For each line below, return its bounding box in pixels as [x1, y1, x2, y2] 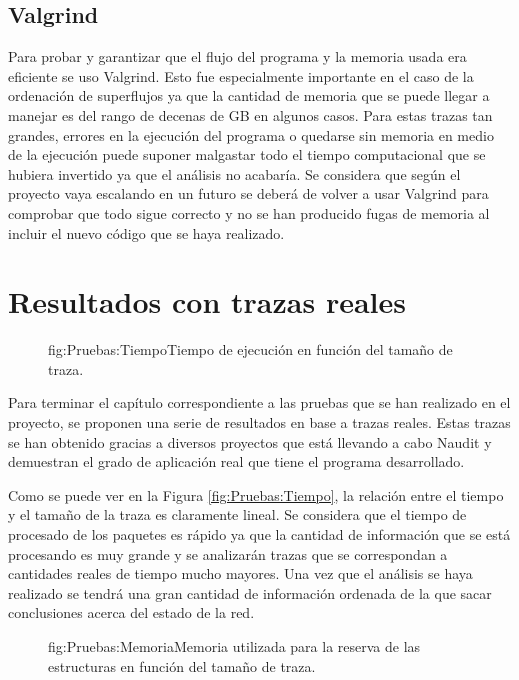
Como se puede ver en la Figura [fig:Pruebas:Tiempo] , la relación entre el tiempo [8, 484, 504, 505]
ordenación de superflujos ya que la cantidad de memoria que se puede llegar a [8, 85, 490, 106]
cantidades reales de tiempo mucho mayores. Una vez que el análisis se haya [8, 563, 473, 584]
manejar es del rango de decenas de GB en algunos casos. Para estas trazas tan [8, 104, 493, 125]
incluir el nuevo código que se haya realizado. [8, 222, 285, 243]
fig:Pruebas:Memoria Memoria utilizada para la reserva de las [48, 635, 421, 656]
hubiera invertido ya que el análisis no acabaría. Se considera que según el [8, 163, 461, 184]
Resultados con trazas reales [8, 281, 406, 322]
